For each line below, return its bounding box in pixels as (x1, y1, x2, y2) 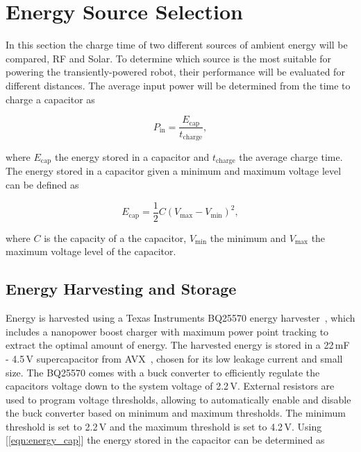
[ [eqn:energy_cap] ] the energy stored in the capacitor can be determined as (6, 433, 325, 447)
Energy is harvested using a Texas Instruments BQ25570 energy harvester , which (6, 311, 355, 325)
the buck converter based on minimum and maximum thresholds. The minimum (6, 406, 346, 420)
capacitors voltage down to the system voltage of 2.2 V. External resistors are (6, 379, 335, 393)
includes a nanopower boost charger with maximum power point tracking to (6, 324, 329, 338)
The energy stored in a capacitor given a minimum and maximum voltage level (6, 164, 342, 178)
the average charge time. (239, 150, 343, 164)
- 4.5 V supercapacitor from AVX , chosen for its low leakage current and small (6, 351, 343, 365)
